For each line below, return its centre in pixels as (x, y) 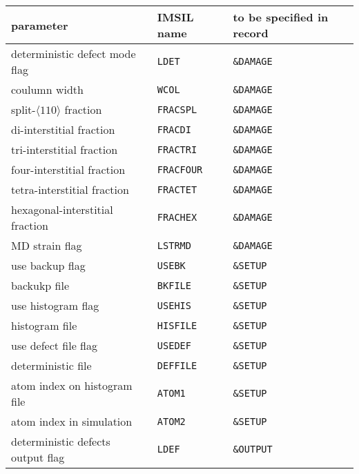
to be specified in (281, 17)
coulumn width (47, 89)
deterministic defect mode (74, 53)
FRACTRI (177, 149)
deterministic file (51, 365)
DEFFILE (177, 365)
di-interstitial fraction (63, 129)
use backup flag (48, 265)
